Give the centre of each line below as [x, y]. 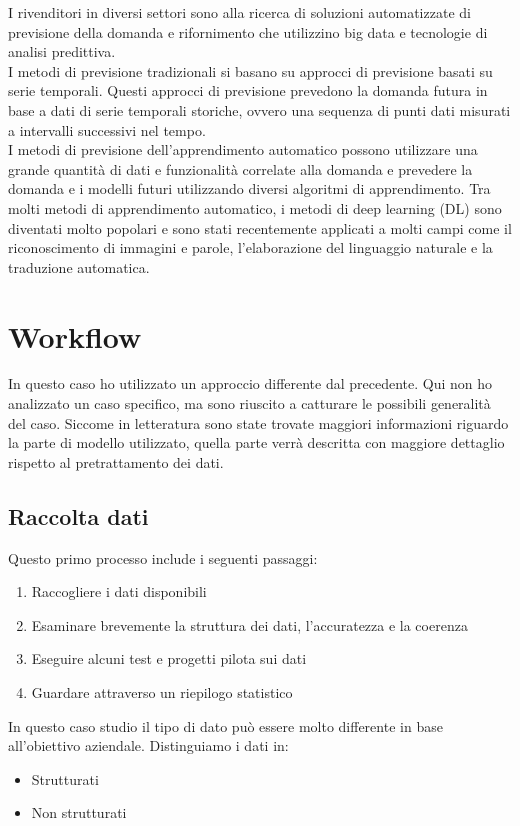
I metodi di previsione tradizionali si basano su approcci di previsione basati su [250, 70]
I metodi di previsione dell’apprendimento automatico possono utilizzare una [243, 149]
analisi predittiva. [62, 51]
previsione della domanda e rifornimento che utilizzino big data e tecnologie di [248, 31]
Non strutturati [79, 812]
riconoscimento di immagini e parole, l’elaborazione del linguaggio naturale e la [250, 247]
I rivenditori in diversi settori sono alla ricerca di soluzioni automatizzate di [239, 12]
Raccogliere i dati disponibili [119, 591]
